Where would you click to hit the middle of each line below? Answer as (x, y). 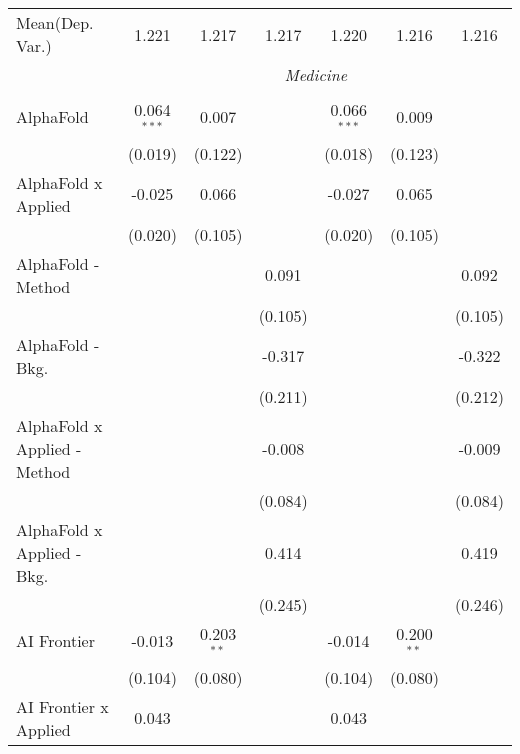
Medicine (316, 74)
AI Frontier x (62, 706)
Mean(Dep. (55, 22)
